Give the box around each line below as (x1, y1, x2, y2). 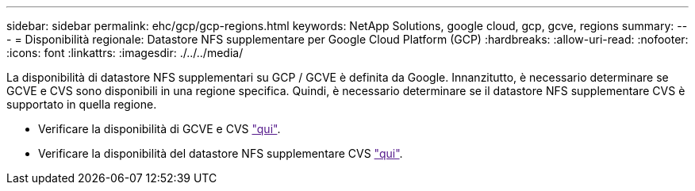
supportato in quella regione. (6, 97, 157, 111)
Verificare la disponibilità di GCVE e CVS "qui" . (38, 122, 281, 136)
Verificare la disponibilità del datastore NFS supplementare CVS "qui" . (38, 147, 403, 160)
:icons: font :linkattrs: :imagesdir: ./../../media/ (6, 46, 244, 59)
